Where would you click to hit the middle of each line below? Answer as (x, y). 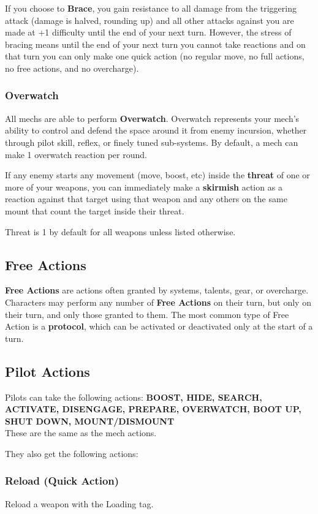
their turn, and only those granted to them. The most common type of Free (147, 314)
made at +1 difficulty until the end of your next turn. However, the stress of (148, 32)
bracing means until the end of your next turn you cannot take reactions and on (155, 44)
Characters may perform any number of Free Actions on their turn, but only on (158, 302)
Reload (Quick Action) (62, 481)
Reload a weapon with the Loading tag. (79, 503)
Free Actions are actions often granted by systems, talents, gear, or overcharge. (157, 290)
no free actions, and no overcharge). (72, 68)
